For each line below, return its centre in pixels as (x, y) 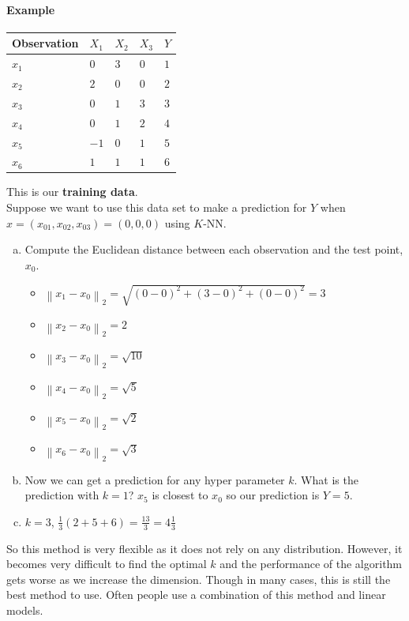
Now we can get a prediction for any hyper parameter (155, 479)
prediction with (62, 495)
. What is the (326, 479)
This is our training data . (72, 192)
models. (25, 610)
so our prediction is (273, 495)
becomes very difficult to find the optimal (107, 564)
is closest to (180, 495)
